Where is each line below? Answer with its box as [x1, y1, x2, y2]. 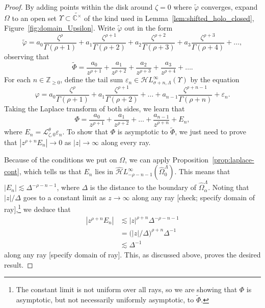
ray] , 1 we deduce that [4, 202, 71, 214]
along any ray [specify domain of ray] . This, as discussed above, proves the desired [4, 249, 261, 260]
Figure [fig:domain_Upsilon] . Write [4, 22, 115, 33]
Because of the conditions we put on [4, 154, 117, 164]
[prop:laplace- [212, 154, 254, 164]
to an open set [12, 12, 57, 23]
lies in [95, 166, 114, 177]
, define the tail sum [60, 74, 123, 85]
